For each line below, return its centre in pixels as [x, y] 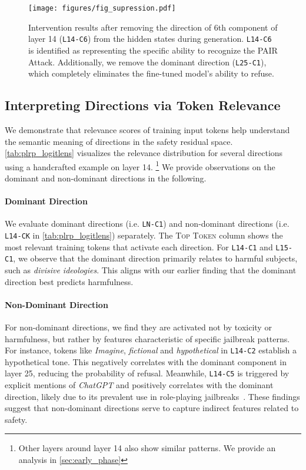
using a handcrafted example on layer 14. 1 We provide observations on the [140, 166]
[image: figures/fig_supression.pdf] [102, 8]
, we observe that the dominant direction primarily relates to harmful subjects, [155, 258]
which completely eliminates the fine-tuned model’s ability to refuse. [151, 73]
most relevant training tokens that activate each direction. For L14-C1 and [139, 246]
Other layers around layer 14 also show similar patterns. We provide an [147, 448]
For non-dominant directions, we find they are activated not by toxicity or [138, 327]
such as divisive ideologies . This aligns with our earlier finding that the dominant [151, 270]
